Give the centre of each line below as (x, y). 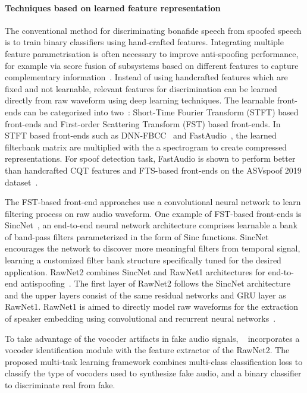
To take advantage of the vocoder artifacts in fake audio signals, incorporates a (152, 338)
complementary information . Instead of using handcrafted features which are (146, 77)
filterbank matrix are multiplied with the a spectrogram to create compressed (146, 147)
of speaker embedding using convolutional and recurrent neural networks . (140, 318)
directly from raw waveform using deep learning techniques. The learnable (140, 100)
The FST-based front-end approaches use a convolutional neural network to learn (153, 202)
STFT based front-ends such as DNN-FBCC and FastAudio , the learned (141, 135)
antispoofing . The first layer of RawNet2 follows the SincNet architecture (156, 283)
